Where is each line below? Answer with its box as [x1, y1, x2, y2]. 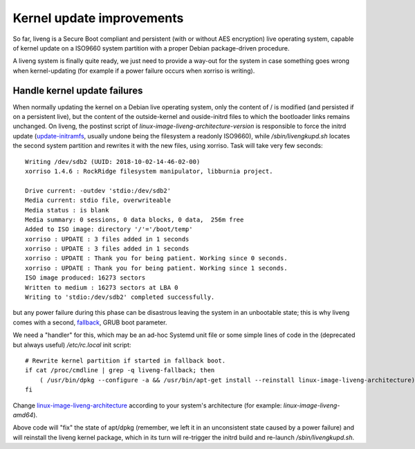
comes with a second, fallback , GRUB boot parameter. [12, 318, 167, 327]
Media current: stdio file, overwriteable [25, 196, 172, 204]
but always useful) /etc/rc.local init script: [12, 340, 131, 349]
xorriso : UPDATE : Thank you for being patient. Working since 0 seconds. [25, 255, 288, 262]
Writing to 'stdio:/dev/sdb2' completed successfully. [25, 293, 215, 301]
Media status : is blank [25, 206, 109, 214]
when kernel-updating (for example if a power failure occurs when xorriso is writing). [12, 66, 255, 75]
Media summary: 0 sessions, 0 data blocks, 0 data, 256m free [25, 215, 244, 223]
